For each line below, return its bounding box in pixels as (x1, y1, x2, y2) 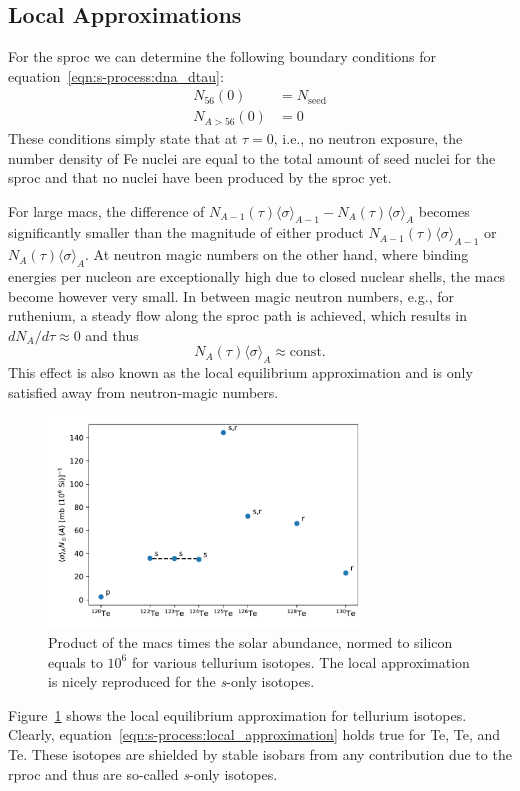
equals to (48, 651, 103, 672)
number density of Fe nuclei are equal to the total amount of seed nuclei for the (8, 147, 496, 168)
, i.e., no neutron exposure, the (273, 127, 463, 148)
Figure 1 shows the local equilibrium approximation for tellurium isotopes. (8, 704, 467, 725)
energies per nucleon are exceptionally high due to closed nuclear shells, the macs (8, 266, 506, 287)
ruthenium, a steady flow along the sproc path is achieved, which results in (8, 305, 468, 326)
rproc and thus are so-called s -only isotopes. (8, 763, 278, 784)
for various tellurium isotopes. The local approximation (131, 651, 470, 672)
